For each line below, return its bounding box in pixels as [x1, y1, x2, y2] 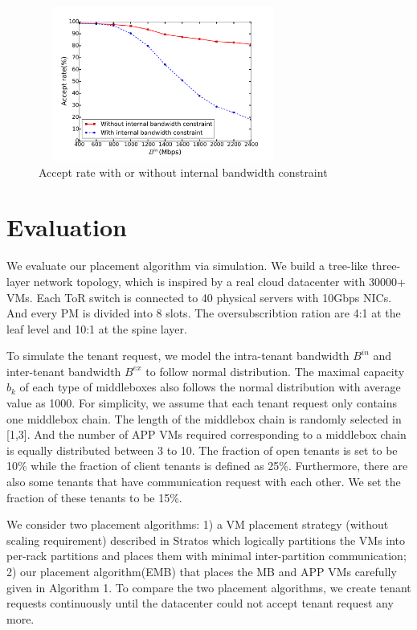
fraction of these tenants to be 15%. [6, 489, 182, 505]
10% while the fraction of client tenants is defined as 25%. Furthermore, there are [6, 457, 408, 474]
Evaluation [6, 211, 127, 243]
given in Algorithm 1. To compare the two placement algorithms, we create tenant [6, 579, 411, 595]
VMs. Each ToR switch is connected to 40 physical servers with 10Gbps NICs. [6, 288, 392, 305]
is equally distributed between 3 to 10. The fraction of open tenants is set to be [6, 441, 398, 458]
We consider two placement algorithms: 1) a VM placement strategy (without [6, 516, 389, 533]
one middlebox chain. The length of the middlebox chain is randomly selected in [6, 410, 402, 427]
